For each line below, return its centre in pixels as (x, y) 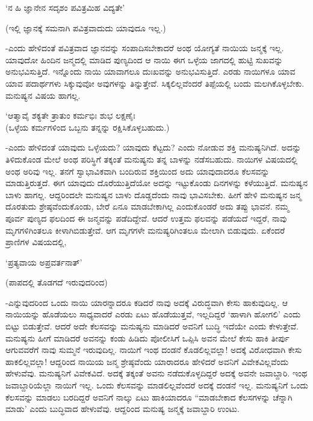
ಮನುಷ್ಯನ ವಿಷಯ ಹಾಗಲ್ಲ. (43, 95)
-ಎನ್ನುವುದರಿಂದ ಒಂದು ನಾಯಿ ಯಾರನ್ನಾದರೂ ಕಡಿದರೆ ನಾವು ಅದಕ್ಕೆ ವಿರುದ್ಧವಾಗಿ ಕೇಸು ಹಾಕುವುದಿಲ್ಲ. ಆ (147, 302)
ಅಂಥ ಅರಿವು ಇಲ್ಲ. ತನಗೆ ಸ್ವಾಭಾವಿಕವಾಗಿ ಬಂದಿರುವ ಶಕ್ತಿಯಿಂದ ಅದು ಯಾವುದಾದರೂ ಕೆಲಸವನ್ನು (138, 171)
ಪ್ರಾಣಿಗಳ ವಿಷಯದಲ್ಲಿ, (36, 242)
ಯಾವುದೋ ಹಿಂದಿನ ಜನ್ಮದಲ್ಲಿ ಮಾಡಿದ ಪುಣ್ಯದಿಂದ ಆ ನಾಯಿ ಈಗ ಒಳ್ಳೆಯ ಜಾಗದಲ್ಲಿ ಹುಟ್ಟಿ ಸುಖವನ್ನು (144, 59)
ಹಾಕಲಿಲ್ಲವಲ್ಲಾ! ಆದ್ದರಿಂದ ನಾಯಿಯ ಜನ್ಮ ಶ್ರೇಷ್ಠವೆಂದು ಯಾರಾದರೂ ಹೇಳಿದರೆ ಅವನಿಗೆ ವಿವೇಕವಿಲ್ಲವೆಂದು (147, 361)
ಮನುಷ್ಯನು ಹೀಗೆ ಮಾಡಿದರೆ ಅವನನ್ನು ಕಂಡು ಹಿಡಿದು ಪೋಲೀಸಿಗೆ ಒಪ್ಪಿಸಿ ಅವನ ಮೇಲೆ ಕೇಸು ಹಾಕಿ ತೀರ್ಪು (147, 338)
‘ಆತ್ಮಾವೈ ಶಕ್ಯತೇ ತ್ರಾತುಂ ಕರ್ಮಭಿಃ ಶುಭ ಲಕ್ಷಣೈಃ (70, 115)
